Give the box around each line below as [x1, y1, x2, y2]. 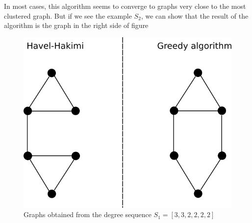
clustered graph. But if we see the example [4, 10, 132, 21]
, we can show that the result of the [141, 10, 249, 21]
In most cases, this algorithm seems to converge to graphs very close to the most [4, 1, 246, 11]
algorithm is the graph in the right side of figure [4, 20, 149, 30]
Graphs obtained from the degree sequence [24, 209, 151, 220]
